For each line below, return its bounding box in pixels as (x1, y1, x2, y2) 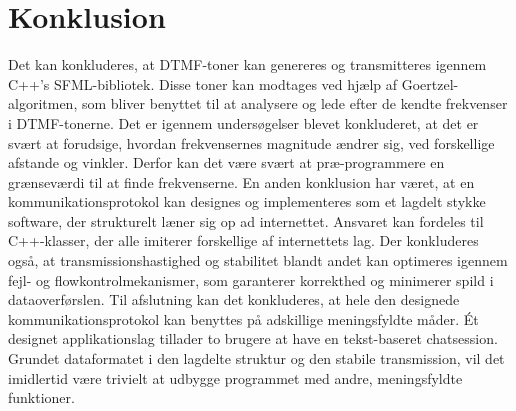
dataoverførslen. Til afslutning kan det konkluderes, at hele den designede (8, 289, 460, 310)
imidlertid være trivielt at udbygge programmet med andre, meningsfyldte (8, 367, 463, 388)
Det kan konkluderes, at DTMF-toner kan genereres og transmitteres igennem (8, 54, 487, 75)
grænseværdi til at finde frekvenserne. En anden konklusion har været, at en (8, 171, 475, 192)
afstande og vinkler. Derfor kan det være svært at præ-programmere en (8, 152, 445, 173)
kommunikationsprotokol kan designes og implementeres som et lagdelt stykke (8, 191, 486, 212)
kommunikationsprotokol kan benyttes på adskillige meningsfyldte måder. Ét (8, 308, 479, 329)
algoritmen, (8, 93, 78, 114)
